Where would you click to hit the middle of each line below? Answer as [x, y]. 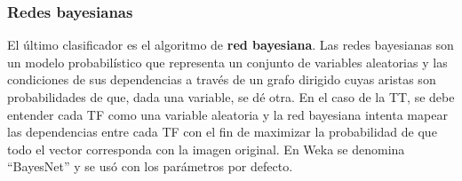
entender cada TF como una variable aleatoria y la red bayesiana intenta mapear [227, 114]
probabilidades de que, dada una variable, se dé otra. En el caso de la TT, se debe [231, 97]
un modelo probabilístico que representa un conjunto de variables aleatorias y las [227, 62]
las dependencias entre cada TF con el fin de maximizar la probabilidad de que [222, 132]
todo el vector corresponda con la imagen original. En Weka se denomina [206, 149]
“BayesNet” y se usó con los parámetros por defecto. [150, 166]
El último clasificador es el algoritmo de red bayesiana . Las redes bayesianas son [231, 45]
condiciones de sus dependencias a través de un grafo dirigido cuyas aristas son [222, 79]
